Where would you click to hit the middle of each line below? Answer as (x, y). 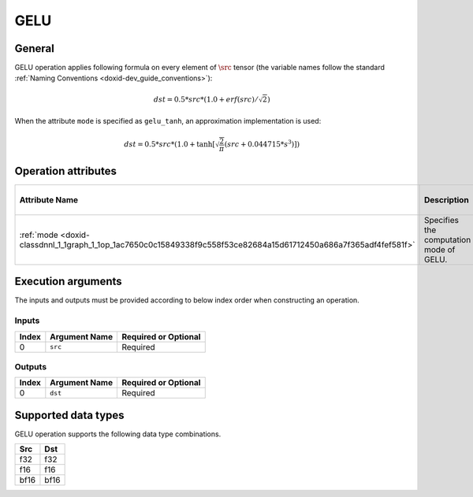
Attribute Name (49, 199)
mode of (439, 250)
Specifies (441, 220)
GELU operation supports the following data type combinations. (118, 434)
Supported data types (70, 415)
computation (447, 239)
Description (446, 199)
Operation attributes (66, 171)
